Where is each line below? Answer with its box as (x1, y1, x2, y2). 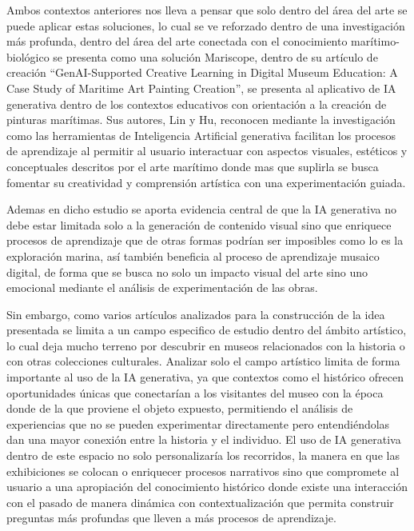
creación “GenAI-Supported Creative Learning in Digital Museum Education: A (6, 64, 398, 81)
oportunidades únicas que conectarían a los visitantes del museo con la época (6, 384, 384, 401)
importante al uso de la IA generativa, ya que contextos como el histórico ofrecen (6, 369, 404, 385)
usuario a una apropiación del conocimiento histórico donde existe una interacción (6, 478, 408, 495)
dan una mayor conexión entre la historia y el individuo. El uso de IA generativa (6, 431, 401, 448)
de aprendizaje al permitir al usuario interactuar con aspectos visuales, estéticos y (6, 142, 408, 159)
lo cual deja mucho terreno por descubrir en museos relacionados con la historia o (6, 337, 405, 353)
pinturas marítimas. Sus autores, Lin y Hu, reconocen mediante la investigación (6, 111, 396, 128)
